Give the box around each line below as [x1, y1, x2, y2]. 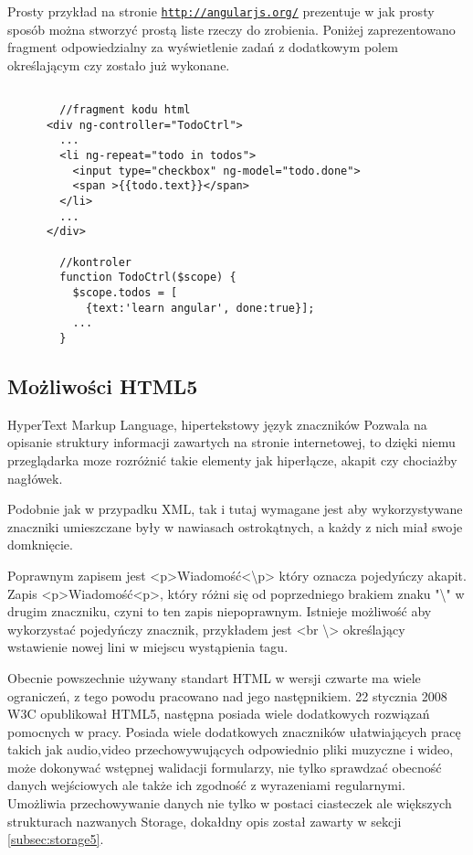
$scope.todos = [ [72, 285, 178, 299]
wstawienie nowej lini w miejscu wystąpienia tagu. [7, 637, 289, 657]
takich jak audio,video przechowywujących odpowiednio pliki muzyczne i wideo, [7, 740, 454, 759]
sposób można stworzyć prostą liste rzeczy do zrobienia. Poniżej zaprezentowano [7, 19, 456, 38]
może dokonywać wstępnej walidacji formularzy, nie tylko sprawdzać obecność [7, 757, 442, 776]
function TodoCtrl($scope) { [59, 271, 236, 284]
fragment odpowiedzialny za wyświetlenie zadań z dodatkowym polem [7, 37, 398, 57]
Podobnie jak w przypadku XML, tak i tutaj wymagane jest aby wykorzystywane [7, 499, 463, 518]
